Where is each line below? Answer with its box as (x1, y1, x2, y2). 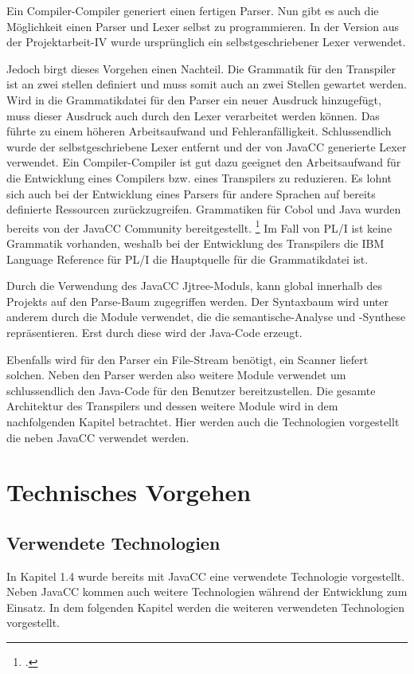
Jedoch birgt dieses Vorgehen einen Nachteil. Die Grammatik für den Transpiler (6, 60, 396, 76)
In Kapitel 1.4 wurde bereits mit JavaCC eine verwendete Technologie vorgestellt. (6, 567, 405, 584)
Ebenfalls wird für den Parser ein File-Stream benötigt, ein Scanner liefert (6, 351, 369, 367)
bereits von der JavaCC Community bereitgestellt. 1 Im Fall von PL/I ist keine (6, 217, 393, 236)
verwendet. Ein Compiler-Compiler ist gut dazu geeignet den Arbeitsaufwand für (6, 154, 401, 170)
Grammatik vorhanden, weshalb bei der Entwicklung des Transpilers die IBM (6, 234, 385, 251)
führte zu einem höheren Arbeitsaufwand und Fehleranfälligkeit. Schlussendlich (6, 123, 392, 139)
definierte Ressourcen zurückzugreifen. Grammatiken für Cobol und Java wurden (6, 201, 401, 217)
